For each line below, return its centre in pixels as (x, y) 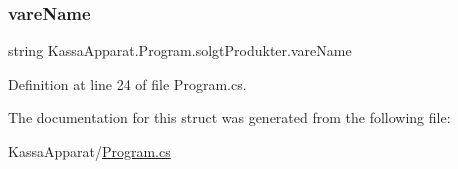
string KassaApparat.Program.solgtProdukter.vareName (180, 50)
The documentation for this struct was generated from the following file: (229, 117)
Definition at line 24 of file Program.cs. (127, 83)
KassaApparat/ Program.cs (89, 151)
